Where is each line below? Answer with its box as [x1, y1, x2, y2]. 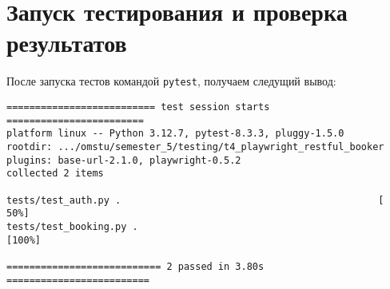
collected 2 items [6, 168, 104, 180]
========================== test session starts [6, 101, 270, 113]
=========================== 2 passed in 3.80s [6, 260, 265, 272]
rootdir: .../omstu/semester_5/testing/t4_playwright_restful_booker [6, 141, 384, 152]
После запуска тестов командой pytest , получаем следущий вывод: [6, 73, 336, 89]
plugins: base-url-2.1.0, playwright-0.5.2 [6, 154, 241, 166]
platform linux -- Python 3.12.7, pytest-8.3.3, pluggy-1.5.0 [6, 128, 344, 140]
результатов [6, 26, 127, 59]
